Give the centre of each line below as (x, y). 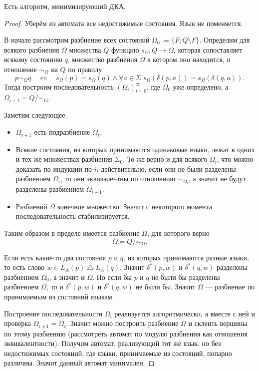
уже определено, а (201, 86)
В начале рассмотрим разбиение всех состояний (77, 40)
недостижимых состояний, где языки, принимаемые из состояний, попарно (118, 353)
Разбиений (31, 206)
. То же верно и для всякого (165, 159)
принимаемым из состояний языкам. (59, 296)
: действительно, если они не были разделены (166, 168)
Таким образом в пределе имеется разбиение (72, 233)
